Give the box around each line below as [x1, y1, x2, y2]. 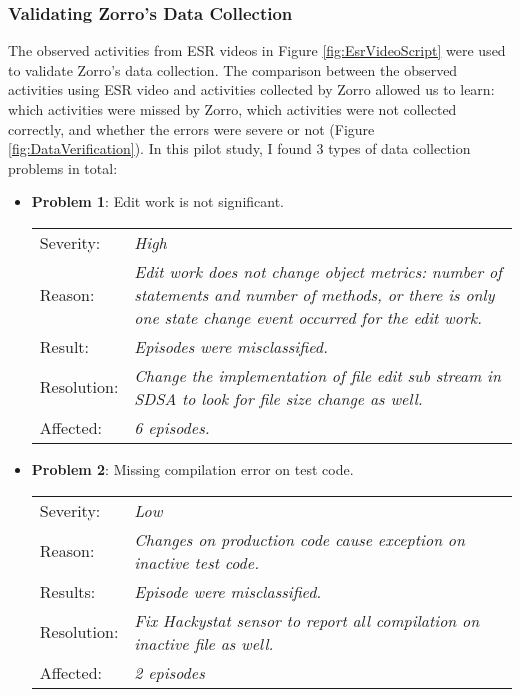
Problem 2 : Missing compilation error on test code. [31, 458, 354, 479]
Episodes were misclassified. [134, 334, 328, 358]
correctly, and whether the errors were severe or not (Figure [8, 118, 375, 139]
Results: [39, 579, 96, 603]
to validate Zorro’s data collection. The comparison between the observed [8, 59, 458, 80]
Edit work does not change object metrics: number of [134, 259, 502, 283]
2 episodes [134, 660, 205, 684]
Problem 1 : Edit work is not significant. [31, 191, 285, 212]
